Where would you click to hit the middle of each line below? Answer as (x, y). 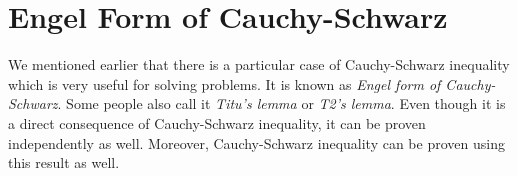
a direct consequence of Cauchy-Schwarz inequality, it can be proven (217, 122)
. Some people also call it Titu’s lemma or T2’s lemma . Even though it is (281, 103)
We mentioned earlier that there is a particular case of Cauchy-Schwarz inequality (259, 64)
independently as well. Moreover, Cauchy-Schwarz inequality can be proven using (256, 142)
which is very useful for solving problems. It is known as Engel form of (224, 83)
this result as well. (64, 162)
